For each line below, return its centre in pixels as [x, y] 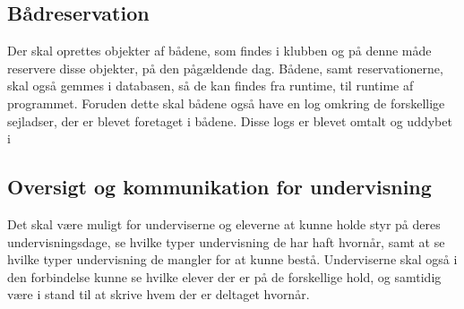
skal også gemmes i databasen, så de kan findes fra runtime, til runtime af [211, 86]
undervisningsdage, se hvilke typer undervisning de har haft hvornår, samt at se [226, 241]
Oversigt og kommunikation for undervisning [219, 187]
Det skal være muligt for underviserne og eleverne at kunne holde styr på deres [224, 223]
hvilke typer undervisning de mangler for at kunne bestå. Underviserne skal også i [232, 259]
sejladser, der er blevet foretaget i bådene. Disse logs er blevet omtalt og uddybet [230, 120]
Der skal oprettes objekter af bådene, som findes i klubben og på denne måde [219, 51]
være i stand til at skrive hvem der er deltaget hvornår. [159, 294]
